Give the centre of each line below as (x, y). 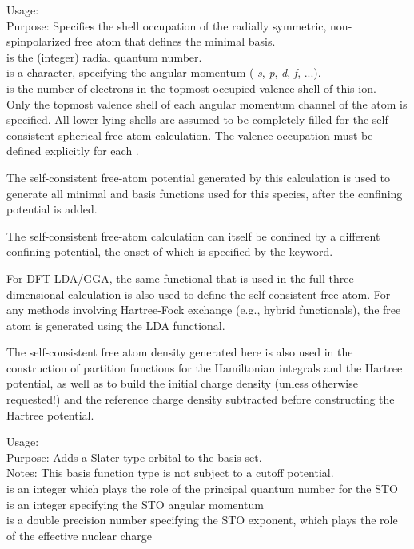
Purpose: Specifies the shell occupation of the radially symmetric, (167, 25)
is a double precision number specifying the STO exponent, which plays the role (202, 520)
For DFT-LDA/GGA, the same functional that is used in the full (166, 278)
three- (343, 278)
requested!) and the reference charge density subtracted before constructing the (201, 399)
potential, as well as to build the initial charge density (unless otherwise (182, 383)
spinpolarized (39, 41)
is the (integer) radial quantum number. (104, 56)
